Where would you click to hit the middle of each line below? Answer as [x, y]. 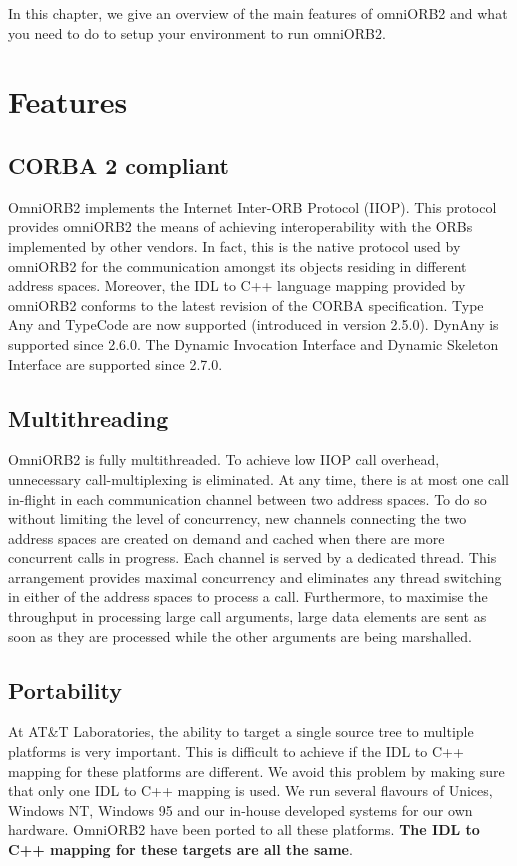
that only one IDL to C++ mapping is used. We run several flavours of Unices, [250, 790]
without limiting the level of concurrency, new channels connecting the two [237, 518]
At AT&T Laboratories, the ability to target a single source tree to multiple [241, 731]
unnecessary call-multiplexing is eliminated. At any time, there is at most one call [258, 478]
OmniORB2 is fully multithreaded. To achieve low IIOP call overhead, [224, 459]
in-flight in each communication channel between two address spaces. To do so [247, 498]
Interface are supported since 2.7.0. [115, 363]
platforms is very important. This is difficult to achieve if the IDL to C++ [236, 751]
